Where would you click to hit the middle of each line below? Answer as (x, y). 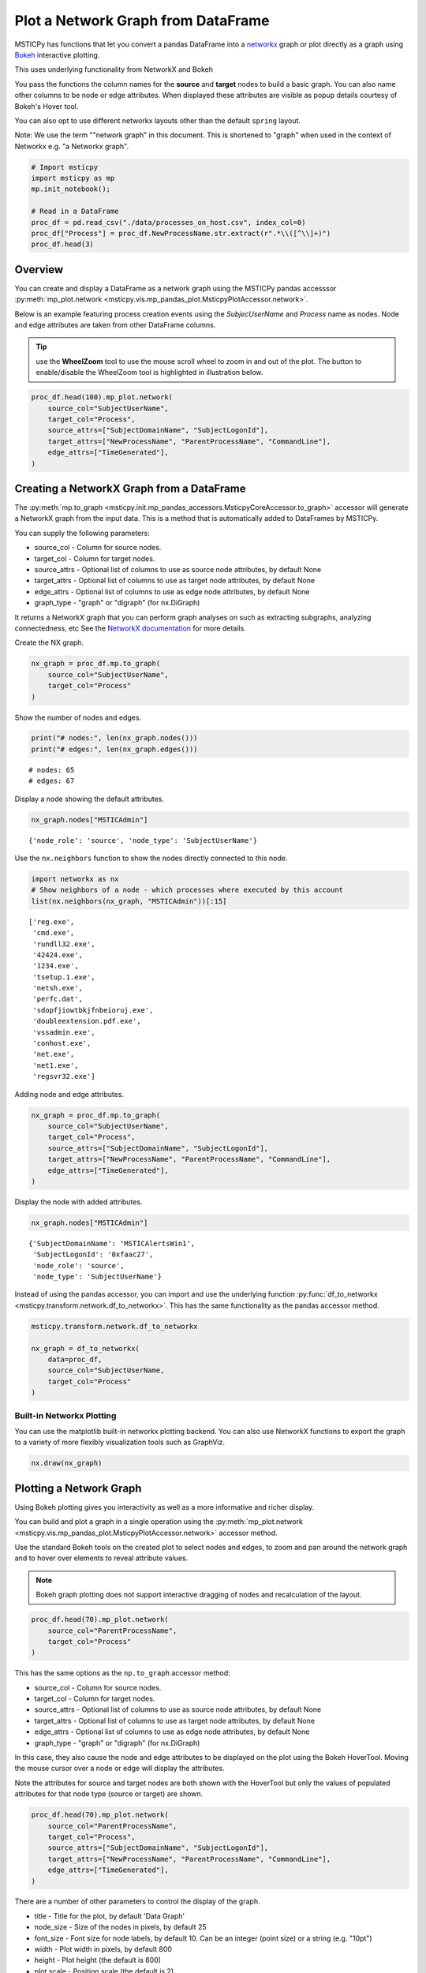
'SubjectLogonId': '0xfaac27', (93, 1254)
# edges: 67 (52, 781)
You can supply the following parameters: (82, 533)
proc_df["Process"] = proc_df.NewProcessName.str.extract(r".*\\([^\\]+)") (181, 233)
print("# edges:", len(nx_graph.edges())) (114, 749)
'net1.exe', (56, 1065)
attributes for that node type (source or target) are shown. (109, 1794)
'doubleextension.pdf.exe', (87, 1021)
